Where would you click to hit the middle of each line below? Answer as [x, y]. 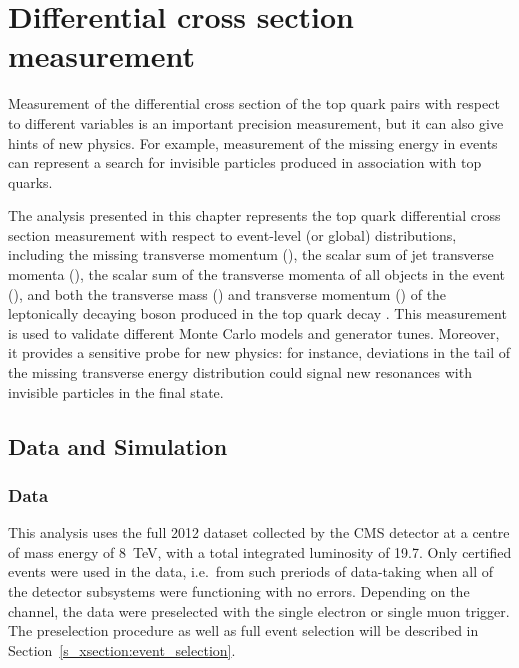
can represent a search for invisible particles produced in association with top [245, 162]
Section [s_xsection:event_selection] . [122, 649]
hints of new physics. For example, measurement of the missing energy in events [253, 142]
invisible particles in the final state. [116, 391]
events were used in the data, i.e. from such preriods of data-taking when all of [251, 571]
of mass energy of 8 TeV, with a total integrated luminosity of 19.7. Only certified [260, 551]
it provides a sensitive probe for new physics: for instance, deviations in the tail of [259, 352]
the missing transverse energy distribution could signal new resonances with [240, 372]
